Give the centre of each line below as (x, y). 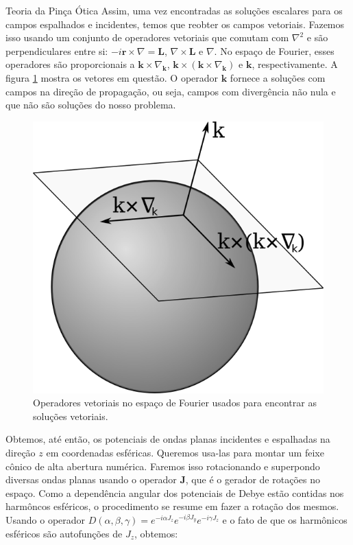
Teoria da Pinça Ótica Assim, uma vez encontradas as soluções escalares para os (174, 10)
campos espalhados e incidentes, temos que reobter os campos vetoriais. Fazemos (175, 24)
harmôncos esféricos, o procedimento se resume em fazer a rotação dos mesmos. (172, 506)
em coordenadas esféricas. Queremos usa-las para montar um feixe (185, 452)
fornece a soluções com (278, 77)
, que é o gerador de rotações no (253, 479)
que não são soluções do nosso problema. (91, 105)
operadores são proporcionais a (70, 64)
